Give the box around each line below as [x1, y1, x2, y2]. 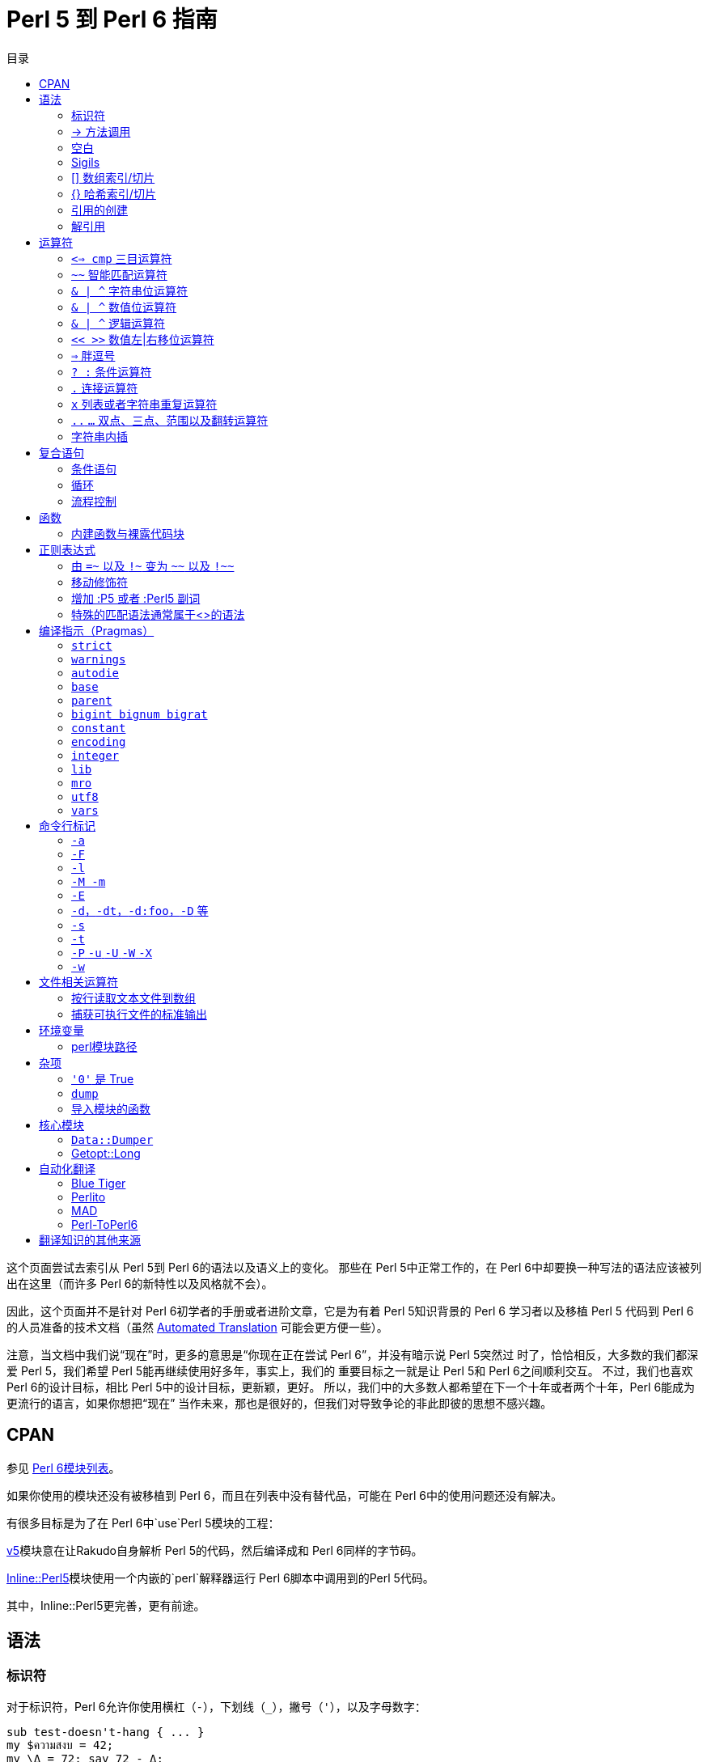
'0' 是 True [71, 1071, 134, 1086]
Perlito [71, 1189, 106, 1204]
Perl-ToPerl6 [71, 1217, 138, 1231]
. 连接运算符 [71, 380, 138, 395]
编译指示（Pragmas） [39, 623, 155, 637]
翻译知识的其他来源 [39, 1232, 141, 1247]
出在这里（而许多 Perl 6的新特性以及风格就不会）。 [6, 1276, 273, 1290]
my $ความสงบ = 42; [6, 1738, 114, 1751]
